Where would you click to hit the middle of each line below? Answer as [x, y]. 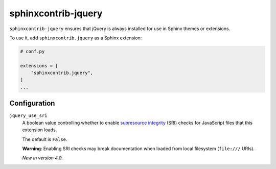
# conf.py [32, 51]
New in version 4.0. [43, 158]
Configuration [32, 103]
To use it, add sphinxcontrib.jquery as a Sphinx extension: [76, 38]
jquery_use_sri [29, 116]
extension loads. [40, 130]
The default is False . [45, 139]
